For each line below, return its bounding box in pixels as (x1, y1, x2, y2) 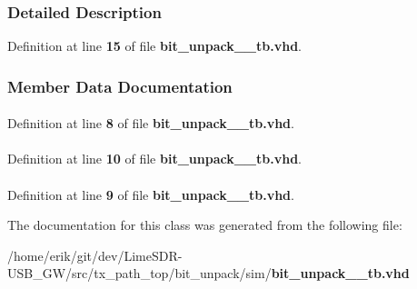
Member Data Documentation (7, 75, 233, 97)
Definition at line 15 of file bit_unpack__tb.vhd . (7, 36, 303, 55)
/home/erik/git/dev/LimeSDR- (7, 245, 183, 264)
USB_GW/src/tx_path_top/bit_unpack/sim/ (7, 264, 272, 283)
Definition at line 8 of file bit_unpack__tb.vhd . (7, 114, 294, 133)
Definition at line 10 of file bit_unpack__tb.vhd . (7, 149, 303, 168)
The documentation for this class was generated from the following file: (7, 215, 402, 234)
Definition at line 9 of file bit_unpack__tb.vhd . (7, 184, 294, 204)
